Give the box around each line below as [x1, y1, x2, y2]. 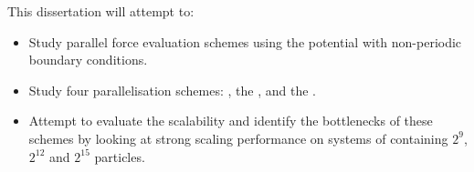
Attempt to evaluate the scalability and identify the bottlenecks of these [28, 111, 433, 130]
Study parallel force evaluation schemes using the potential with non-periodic [28, 32, 462, 51]
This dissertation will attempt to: [7, 2, 195, 20]
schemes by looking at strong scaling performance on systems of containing [28, 128, 448, 147]
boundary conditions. [28, 50, 148, 69]
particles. [94, 147, 145, 166]
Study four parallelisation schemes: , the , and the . [28, 80, 316, 99]
